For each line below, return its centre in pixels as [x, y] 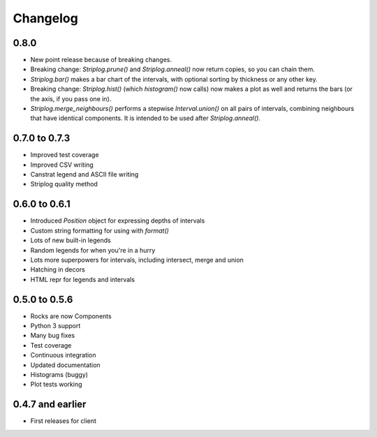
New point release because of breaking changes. [101, 60]
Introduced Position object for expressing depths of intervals [118, 221]
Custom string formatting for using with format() [99, 230]
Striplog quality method [64, 184]
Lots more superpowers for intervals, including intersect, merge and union [137, 260]
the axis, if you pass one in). [71, 98]
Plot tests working [57, 385]
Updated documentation [65, 365]
